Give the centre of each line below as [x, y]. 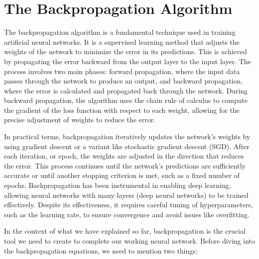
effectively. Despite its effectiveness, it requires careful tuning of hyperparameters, [129, 205]
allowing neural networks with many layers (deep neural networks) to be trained [126, 195]
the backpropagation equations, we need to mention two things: [101, 250]
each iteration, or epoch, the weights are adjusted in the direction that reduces [124, 156]
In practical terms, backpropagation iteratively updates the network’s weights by [127, 136]
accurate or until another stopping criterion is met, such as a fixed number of [122, 175]
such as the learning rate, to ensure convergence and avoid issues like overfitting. [127, 214]
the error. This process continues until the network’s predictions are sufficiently [125, 165]
